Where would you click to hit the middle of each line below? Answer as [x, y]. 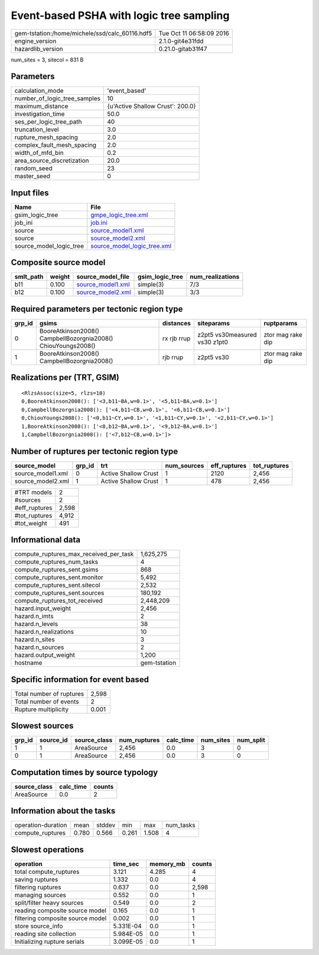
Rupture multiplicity [42, 709]
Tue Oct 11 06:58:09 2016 [194, 33]
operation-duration [41, 825]
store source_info [39, 926]
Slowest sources [42, 726]
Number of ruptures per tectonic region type [95, 451]
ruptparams [281, 323]
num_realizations [215, 277]
